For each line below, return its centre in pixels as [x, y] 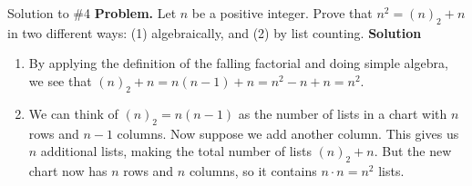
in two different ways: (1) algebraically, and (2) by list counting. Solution [215, 32]
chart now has [68, 170]
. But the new [413, 151]
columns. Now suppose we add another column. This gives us [288, 133]
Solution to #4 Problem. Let [92, 13]
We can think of [73, 113]
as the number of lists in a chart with [343, 113]
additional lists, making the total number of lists [176, 151]
